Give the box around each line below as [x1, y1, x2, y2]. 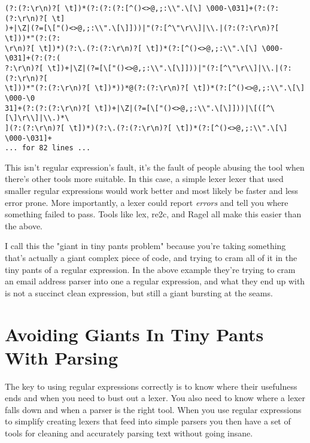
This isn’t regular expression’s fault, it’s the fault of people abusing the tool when [5, 160, 305, 173]
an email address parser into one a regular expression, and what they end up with [5, 275, 305, 287]
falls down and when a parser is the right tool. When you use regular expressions [5, 403, 302, 415]
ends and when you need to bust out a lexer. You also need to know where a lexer [5, 392, 305, 404]
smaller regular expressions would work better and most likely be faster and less [5, 184, 299, 197]
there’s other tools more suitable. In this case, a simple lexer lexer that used [5, 172, 284, 185]
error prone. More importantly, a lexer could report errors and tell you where [5, 196, 288, 208]
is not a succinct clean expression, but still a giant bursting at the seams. [5, 286, 273, 299]
